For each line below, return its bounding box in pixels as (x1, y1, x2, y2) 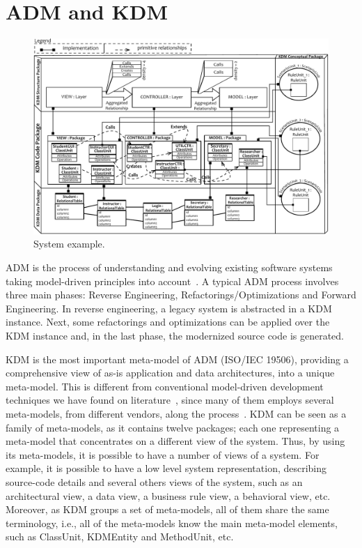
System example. (33, 236, 105, 251)
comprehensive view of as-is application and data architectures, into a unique (6, 365, 335, 380)
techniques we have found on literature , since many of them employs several (6, 393, 334, 407)
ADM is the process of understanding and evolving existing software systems (6, 260, 333, 275)
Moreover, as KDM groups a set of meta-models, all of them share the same (6, 502, 329, 517)
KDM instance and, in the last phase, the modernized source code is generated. (6, 328, 345, 343)
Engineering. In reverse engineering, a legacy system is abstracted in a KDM (6, 300, 332, 315)
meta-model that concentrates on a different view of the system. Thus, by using (6, 434, 345, 448)
